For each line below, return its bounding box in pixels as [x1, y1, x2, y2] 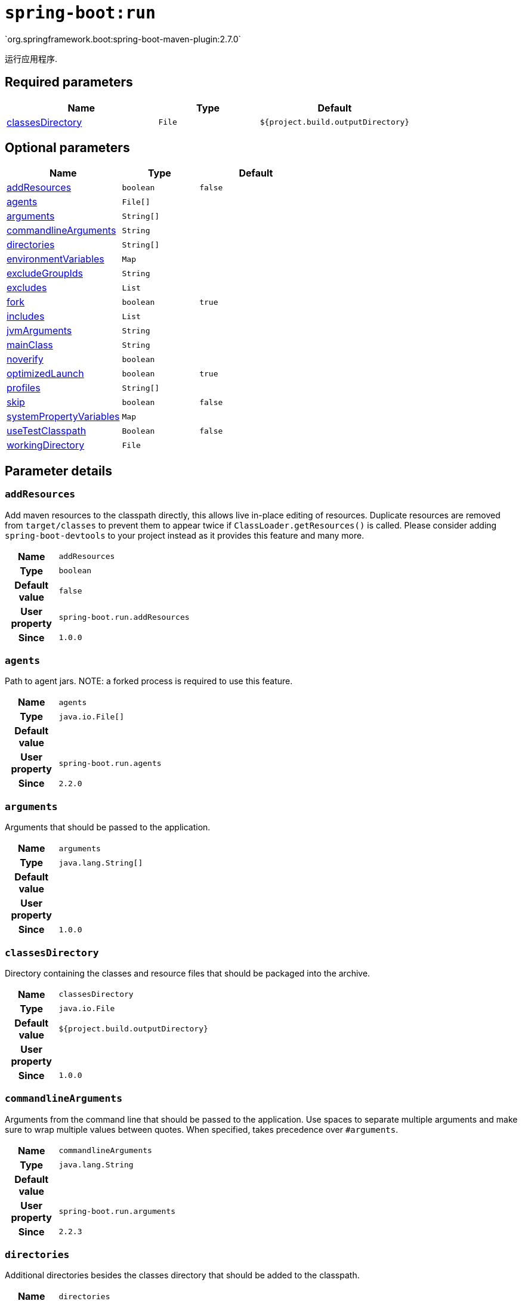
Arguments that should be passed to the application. [5, 822, 211, 833]
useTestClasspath [7, 425, 87, 437]
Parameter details [5, 463, 113, 478]
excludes [7, 282, 47, 294]
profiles [7, 382, 41, 394]
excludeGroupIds [7, 267, 84, 280]
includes [7, 310, 45, 323]
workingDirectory [7, 439, 85, 452]
